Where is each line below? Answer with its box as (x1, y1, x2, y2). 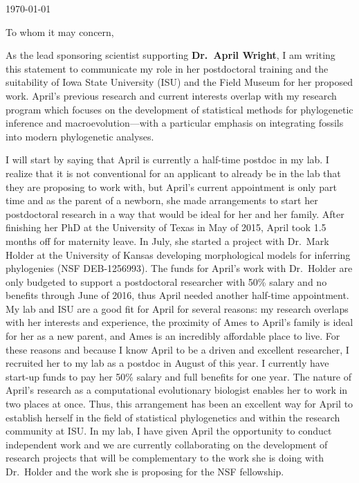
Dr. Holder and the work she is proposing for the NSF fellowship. (6, 464, 284, 478)
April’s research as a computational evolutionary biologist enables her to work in (6, 383, 348, 397)
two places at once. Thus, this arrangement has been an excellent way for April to (6, 397, 353, 411)
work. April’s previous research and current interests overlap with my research (6, 88, 337, 102)
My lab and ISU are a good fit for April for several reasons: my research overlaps (6, 301, 349, 316)
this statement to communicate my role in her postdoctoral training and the (6, 61, 329, 75)
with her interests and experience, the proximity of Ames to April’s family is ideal (6, 315, 353, 329)
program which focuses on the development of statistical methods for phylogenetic (6, 102, 353, 116)
